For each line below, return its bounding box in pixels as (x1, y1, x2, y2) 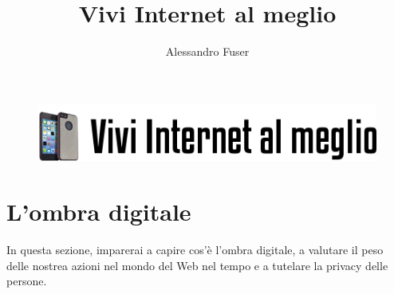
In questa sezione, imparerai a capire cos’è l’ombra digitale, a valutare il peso (6, 241, 384, 258)
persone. (6, 272, 47, 289)
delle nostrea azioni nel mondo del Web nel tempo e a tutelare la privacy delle (6, 257, 388, 273)
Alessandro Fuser (165, 43, 250, 60)
